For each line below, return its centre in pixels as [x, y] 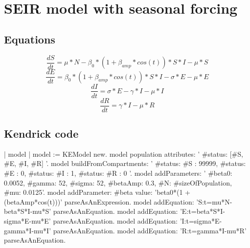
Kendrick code [41, 134]
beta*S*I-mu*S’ [28, 211]
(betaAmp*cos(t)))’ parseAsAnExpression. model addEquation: [99, 201]
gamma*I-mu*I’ [28, 230]
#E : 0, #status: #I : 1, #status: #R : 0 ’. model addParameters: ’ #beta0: [118, 173]
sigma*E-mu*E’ [27, 221]
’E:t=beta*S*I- [202, 211]
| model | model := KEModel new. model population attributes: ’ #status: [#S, [124, 154]
